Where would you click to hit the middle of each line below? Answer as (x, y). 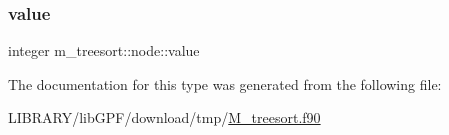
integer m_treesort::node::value (104, 50)
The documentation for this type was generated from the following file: (225, 83)
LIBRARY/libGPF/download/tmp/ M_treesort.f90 (164, 117)
